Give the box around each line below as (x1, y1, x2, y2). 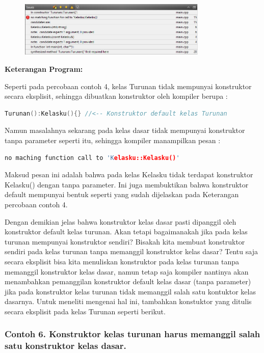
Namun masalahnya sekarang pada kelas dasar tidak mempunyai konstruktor (5, 125, 245, 135)
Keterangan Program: (5, 64, 83, 74)
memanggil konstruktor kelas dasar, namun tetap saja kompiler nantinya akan (5, 266, 249, 277)
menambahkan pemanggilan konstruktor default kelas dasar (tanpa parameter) (5, 276, 251, 287)
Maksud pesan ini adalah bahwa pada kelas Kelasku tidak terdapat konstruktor (5, 169, 253, 180)
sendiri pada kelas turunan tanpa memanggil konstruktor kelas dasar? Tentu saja (5, 246, 258, 257)
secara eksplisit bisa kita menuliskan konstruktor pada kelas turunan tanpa (5, 256, 240, 266)
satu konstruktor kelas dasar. (5, 339, 126, 352)
